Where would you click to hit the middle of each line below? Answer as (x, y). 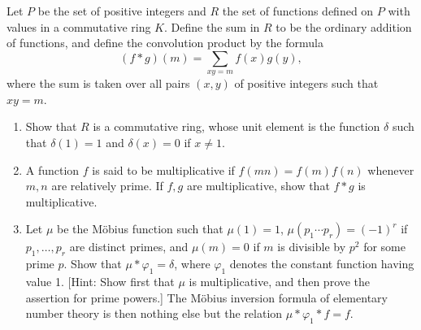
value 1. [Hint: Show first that (100, 281)
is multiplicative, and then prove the (280, 281)
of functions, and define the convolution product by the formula (165, 43)
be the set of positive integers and (122, 11)
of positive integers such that (306, 83)
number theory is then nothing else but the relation (154, 313)
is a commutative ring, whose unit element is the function (237, 126)
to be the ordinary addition (344, 26)
